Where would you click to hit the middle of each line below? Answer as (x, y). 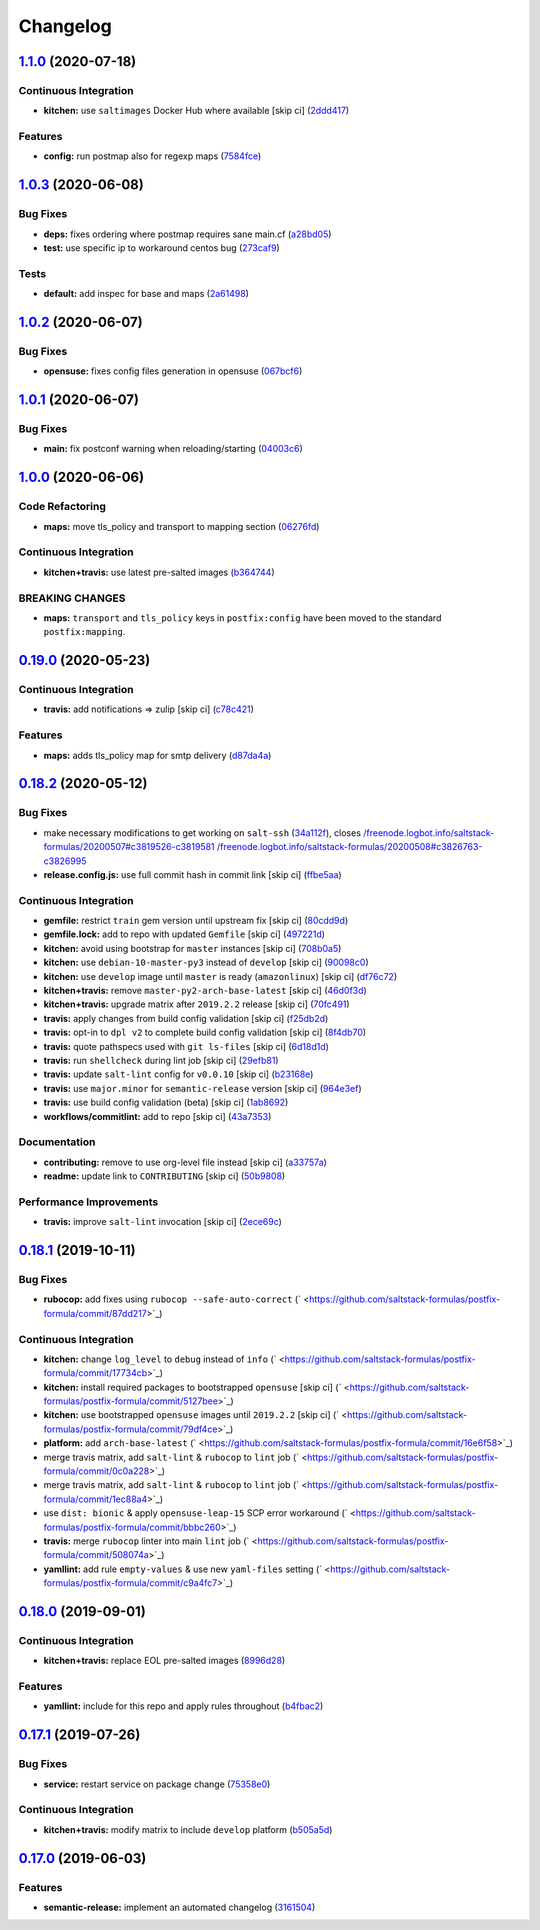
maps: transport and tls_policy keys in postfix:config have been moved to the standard (242, 617)
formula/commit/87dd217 (95, 1313)
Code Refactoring (62, 507)
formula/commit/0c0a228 (96, 1471)
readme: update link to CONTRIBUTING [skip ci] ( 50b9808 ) (164, 1176)
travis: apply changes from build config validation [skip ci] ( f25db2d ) (186, 1018)
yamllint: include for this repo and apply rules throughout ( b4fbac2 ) (183, 1706)
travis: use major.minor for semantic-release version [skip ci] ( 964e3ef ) (202, 1088)
